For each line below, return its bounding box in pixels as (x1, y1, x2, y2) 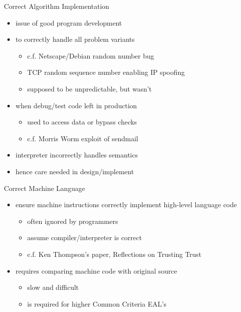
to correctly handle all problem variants (15, 34, 135, 44)
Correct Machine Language (4, 183, 85, 193)
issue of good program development (15, 17, 122, 28)
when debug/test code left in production (15, 100, 137, 110)
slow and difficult (27, 282, 79, 292)
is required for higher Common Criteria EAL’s (27, 298, 167, 309)
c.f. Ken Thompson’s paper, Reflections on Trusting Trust (27, 249, 202, 259)
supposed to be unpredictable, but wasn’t (27, 83, 152, 94)
